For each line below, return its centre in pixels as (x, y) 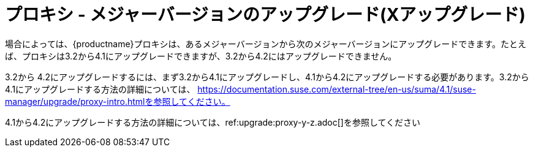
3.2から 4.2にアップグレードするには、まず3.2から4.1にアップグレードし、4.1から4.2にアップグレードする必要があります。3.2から (267, 77)
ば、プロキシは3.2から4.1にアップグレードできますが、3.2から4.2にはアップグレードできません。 (201, 56)
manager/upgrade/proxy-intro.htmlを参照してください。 (118, 101)
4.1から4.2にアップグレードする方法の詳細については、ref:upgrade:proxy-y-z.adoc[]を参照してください (213, 122)
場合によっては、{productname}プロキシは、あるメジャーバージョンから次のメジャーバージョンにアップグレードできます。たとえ (266, 44)
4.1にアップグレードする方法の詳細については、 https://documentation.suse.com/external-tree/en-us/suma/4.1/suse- (240, 89)
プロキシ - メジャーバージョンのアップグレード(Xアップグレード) (265, 15)
